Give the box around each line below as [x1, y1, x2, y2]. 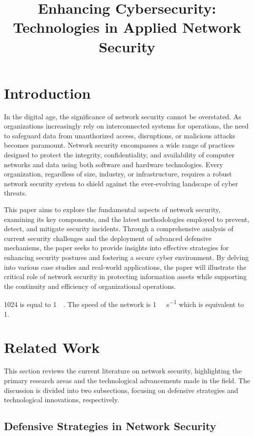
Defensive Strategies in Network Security [4, 418, 216, 434]
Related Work [4, 337, 100, 357]
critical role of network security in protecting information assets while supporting [4, 271, 247, 282]
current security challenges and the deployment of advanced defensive [4, 233, 212, 243]
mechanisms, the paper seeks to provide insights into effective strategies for [4, 242, 229, 253]
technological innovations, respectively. [4, 394, 119, 405]
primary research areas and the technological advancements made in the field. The [4, 375, 250, 385]
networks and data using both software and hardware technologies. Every [4, 159, 223, 169]
